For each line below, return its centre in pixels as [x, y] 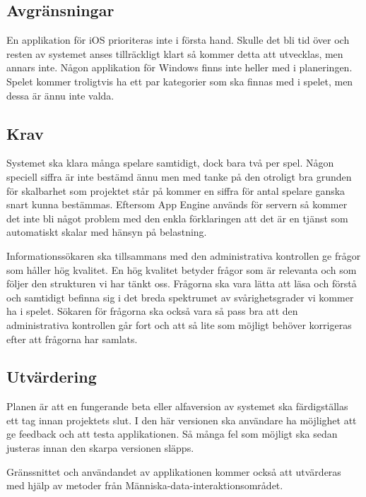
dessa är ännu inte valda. [60, 95]
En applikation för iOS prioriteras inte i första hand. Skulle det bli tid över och [178, 40]
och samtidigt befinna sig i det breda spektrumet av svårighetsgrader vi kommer [180, 297]
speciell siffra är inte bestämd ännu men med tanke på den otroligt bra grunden [179, 176]
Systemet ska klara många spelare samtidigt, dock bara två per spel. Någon [170, 163]
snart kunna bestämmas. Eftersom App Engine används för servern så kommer [177, 204]
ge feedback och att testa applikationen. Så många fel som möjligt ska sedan [172, 434]
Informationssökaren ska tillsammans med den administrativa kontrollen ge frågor [184, 255]
